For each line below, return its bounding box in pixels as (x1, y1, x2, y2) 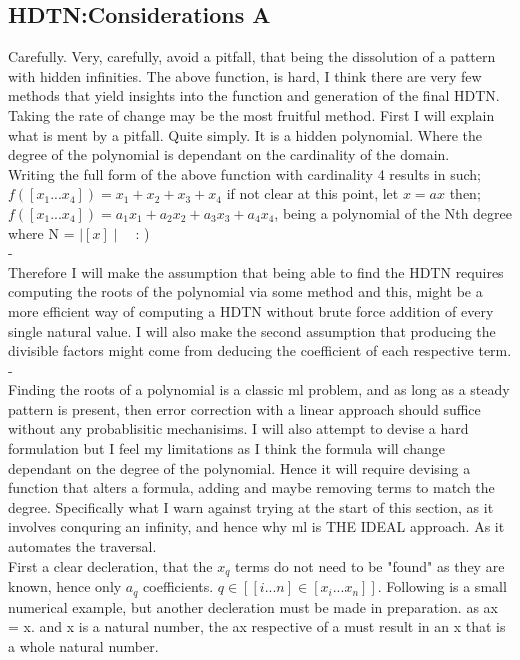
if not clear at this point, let (226, 183, 399, 204)
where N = (8, 222, 75, 243)
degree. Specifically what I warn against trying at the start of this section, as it (8, 496, 494, 517)
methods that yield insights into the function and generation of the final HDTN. (8, 85, 500, 106)
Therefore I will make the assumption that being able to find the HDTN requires (8, 261, 504, 282)
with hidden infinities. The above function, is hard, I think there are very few (8, 65, 482, 86)
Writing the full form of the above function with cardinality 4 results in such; (8, 163, 481, 184)
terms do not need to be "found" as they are (235, 555, 505, 576)
